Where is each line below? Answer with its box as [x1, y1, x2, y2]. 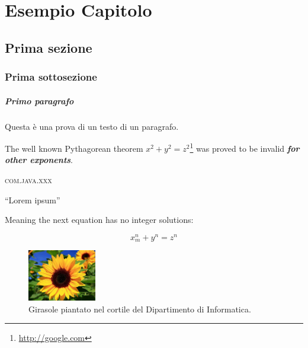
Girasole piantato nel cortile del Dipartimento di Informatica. [28, 302, 251, 315]
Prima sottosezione [5, 69, 97, 84]
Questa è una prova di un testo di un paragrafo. [5, 120, 179, 132]
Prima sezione [5, 38, 92, 56]
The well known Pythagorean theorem [5, 142, 143, 154]
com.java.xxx [5, 174, 52, 186]
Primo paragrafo [5, 94, 74, 107]
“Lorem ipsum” [5, 193, 60, 206]
